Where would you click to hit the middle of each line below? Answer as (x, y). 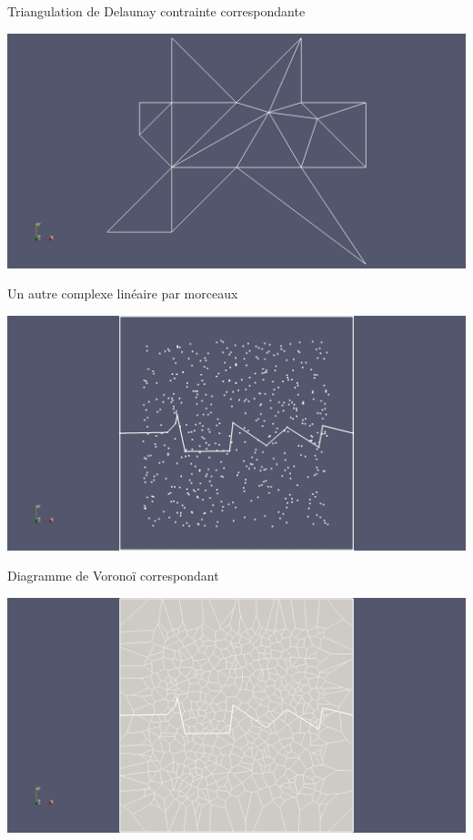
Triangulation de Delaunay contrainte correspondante (156, 11)
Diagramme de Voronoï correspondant (113, 576)
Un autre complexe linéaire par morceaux (123, 293)
